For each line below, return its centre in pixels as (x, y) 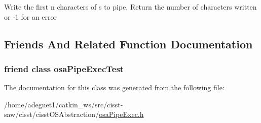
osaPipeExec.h (121, 114)
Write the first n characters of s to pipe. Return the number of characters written (130, 7)
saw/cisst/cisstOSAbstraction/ (52, 114)
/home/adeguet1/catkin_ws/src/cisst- (64, 104)
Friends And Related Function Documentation (128, 44)
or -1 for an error (31, 16)
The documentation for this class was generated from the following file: (114, 87)
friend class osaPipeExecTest (64, 68)
